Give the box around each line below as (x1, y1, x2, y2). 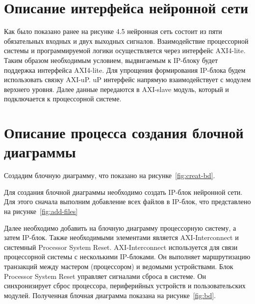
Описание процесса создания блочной (4, 122, 244, 143)
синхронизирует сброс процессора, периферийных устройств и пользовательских (4, 280, 246, 291)
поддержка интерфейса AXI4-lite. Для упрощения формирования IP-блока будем (4, 64, 246, 75)
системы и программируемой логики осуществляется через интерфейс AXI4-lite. (4, 45, 246, 56)
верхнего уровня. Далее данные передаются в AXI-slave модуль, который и (4, 84, 229, 94)
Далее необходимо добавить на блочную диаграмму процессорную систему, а (4, 222, 236, 233)
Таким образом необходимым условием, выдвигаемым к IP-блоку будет (4, 55, 218, 65)
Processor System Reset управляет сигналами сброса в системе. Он (4, 271, 206, 281)
